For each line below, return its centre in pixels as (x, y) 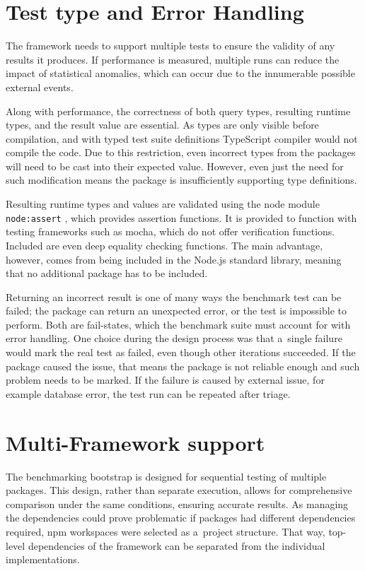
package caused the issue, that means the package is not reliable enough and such (183, 366)
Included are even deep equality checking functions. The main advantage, (164, 245)
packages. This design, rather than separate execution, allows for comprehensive (179, 490)
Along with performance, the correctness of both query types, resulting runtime (178, 111)
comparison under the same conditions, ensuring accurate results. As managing (177, 504)
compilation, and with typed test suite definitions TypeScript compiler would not (182, 138)
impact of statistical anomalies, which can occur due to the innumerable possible (180, 73)
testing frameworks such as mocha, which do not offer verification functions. (170, 231)
